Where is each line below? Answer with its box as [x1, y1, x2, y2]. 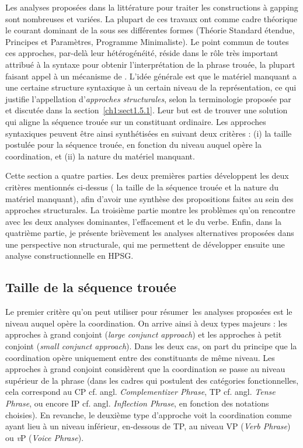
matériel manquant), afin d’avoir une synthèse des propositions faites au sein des [5, 192, 294, 204]
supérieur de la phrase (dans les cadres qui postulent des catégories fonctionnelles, [5, 374, 299, 386]
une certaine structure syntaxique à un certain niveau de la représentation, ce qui [5, 81, 297, 93]
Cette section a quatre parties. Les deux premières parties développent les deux [5, 169, 289, 182]
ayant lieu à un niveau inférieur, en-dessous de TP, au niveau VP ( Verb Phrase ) [5, 420, 291, 432]
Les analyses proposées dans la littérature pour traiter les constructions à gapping [5, 1, 298, 13]
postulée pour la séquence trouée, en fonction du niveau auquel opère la [5, 138, 262, 151]
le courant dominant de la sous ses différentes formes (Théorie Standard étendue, [5, 24, 295, 36]
